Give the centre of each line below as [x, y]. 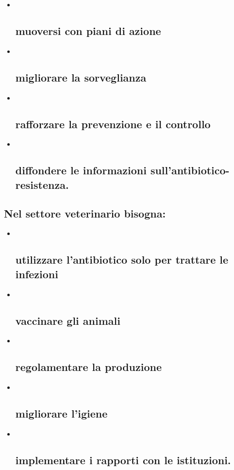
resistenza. [42, 184]
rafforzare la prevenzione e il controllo [113, 124]
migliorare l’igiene [61, 413]
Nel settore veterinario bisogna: [85, 213]
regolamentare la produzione [88, 367]
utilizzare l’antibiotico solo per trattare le [122, 260]
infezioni [37, 274]
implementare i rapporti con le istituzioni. [123, 460]
